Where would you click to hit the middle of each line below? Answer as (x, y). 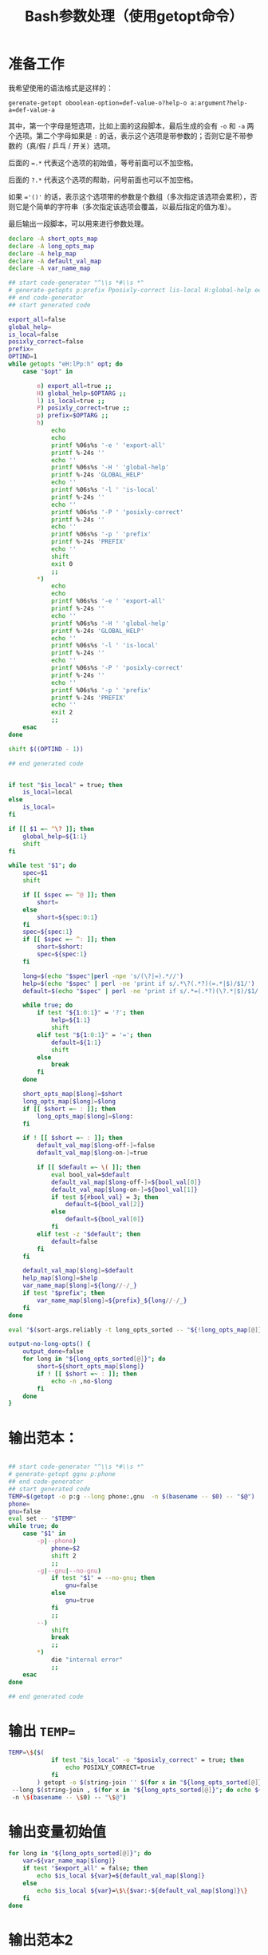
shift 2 (64, 1556)
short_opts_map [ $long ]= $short (73, 1094)
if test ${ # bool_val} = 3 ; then (104, 1197)
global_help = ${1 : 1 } (55, 836)
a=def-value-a (32, 110)
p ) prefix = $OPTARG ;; (73, 416)
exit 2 (62, 712)
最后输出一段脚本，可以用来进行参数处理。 (78, 224)
